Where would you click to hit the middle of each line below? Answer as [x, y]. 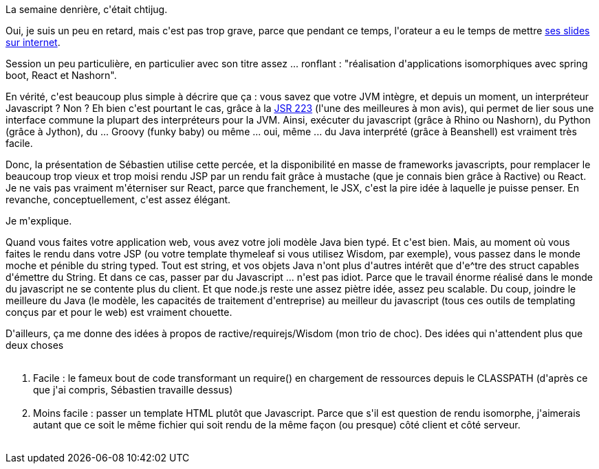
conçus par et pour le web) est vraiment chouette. [119, 312]
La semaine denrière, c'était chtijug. [87, 9]
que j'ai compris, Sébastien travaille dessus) [133, 390]
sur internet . [33, 42]
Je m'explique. [39, 221]
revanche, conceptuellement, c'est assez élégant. [118, 199]
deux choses [35, 345]
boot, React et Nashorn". [61, 75]
